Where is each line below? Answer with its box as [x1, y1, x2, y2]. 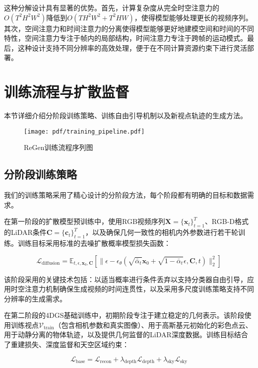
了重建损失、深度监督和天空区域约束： [4, 339, 129, 350]
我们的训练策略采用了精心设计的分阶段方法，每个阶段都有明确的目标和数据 [4, 190, 247, 200]
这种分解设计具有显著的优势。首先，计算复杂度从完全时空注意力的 [4, 2, 219, 12]
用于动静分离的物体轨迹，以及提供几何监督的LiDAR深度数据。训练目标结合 [4, 329, 248, 340]
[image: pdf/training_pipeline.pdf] [24, 128, 145, 135]
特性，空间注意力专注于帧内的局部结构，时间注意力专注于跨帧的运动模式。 [4, 33, 247, 43]
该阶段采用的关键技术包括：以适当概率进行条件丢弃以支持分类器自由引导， [4, 274, 247, 284]
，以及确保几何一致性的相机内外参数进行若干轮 [85, 227, 238, 237]
